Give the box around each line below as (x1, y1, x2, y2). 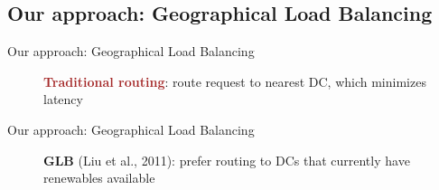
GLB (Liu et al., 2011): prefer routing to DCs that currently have (43, 150, 410, 169)
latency (43, 90, 83, 109)
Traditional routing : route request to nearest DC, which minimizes (43, 71, 426, 90)
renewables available (43, 168, 155, 187)
